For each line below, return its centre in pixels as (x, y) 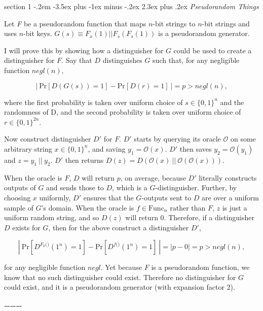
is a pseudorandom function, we (200, 267)
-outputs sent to (166, 197)
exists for (26, 227)
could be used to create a (213, 50)
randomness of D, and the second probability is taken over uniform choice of (123, 112)
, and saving (107, 148)
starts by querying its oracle (177, 139)
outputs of (20, 187)
